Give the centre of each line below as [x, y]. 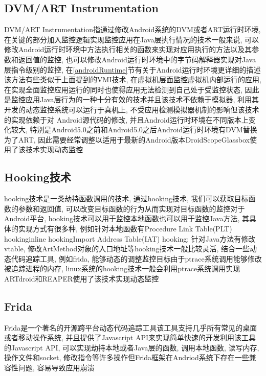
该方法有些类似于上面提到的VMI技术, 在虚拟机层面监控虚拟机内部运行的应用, [133, 79]
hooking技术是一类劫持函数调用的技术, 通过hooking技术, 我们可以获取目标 [126, 198]
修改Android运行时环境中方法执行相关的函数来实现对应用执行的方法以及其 [128, 49]
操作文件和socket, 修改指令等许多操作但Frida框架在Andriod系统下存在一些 [127, 357]
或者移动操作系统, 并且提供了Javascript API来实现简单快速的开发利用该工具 [130, 337]
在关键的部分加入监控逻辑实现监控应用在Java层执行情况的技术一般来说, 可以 [131, 39]
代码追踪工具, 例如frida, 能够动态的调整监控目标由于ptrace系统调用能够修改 [136, 258]
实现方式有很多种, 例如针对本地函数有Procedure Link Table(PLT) [125, 228]
